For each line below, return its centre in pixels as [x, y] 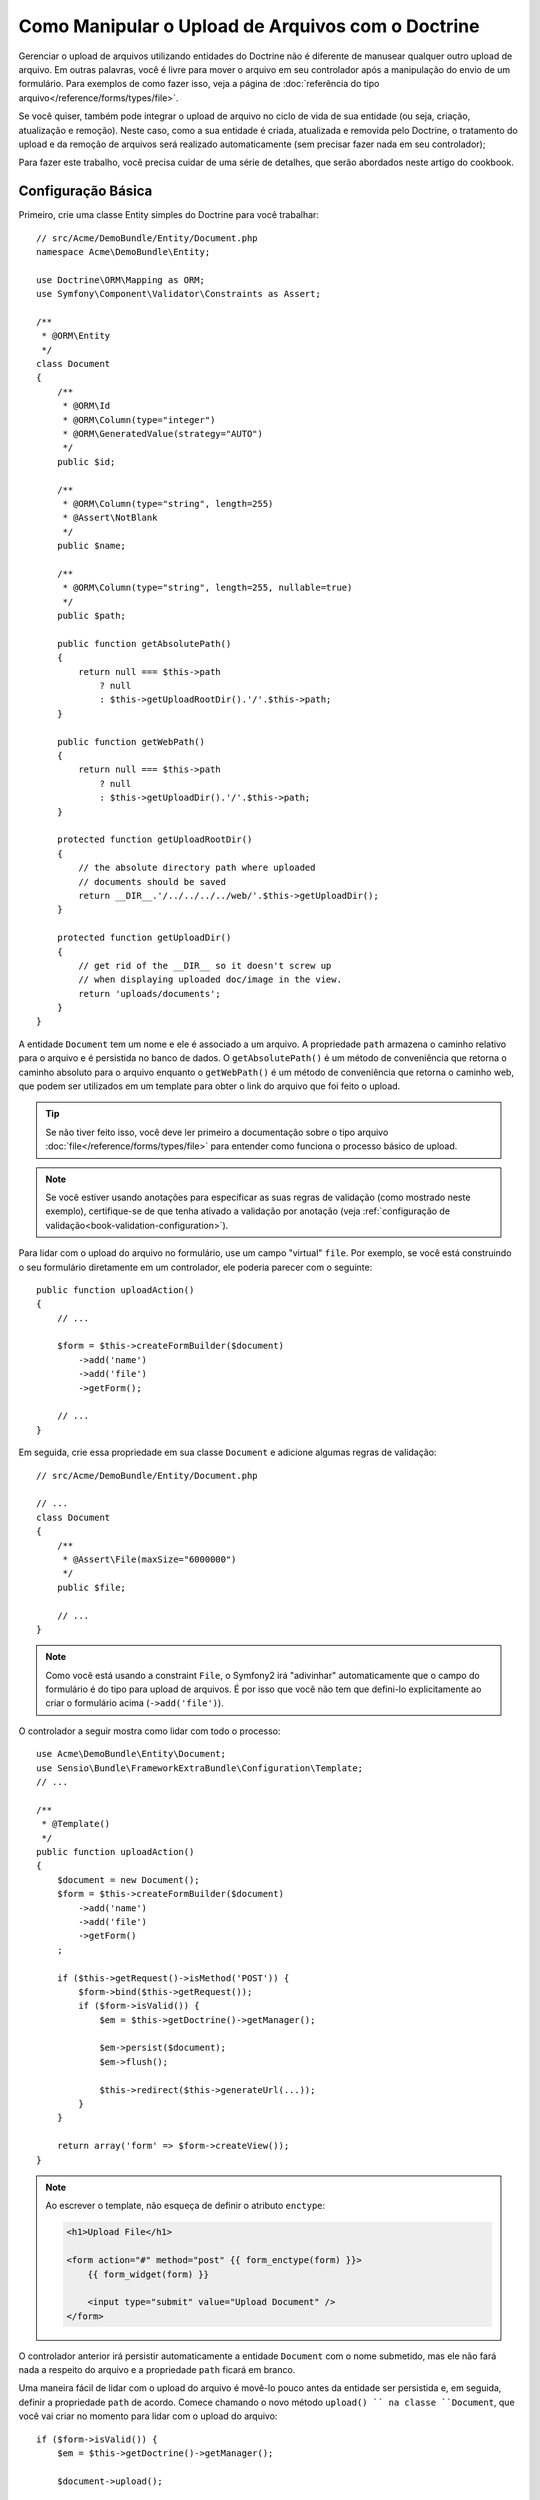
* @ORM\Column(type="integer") [139, 419]
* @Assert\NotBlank [110, 518]
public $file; [91, 1587]
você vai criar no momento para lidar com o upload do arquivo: [148, 2416]
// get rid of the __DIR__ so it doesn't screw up [205, 965]
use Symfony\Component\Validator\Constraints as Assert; [179, 294]
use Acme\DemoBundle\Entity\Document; [131, 1754]
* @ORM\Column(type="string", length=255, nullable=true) [207, 588]
